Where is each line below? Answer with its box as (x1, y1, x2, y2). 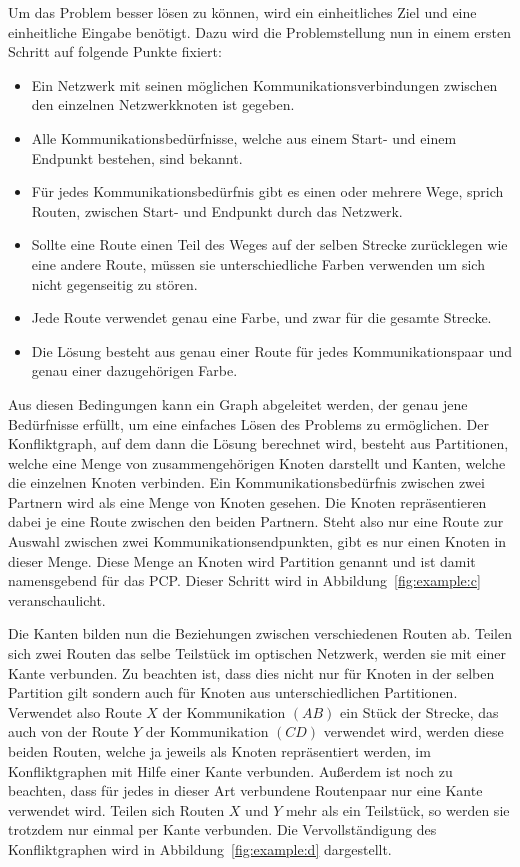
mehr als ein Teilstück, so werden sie (285, 799, 510, 820)
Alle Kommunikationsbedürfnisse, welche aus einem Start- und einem (31, 127, 457, 148)
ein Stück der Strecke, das (340, 701, 499, 722)
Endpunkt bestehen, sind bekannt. (31, 147, 243, 168)
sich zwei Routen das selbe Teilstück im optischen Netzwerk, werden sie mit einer (8, 643, 507, 664)
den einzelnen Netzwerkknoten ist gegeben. (31, 94, 295, 115)
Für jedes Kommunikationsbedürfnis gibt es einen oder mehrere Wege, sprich (31, 181, 504, 202)
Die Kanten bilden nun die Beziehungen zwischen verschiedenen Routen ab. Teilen (8, 623, 512, 644)
